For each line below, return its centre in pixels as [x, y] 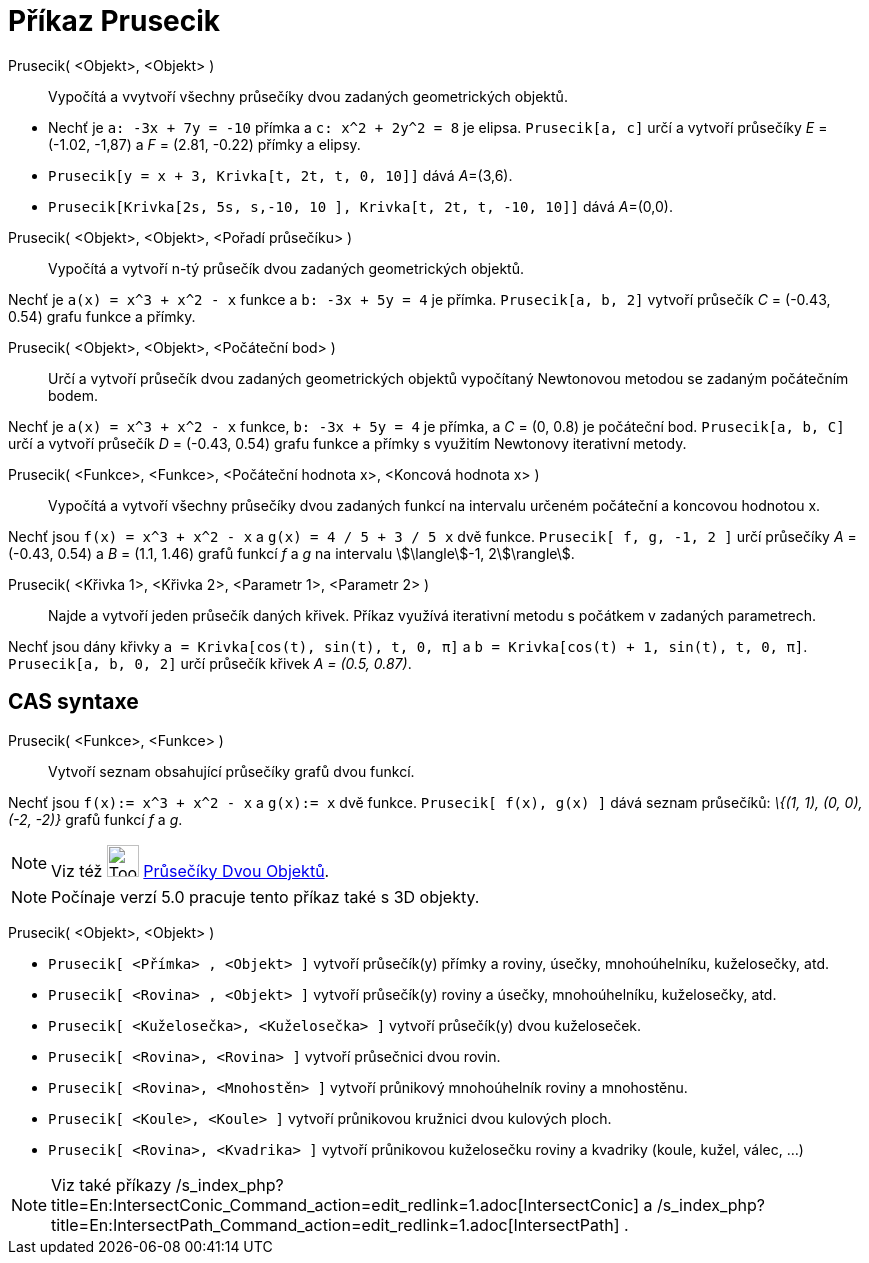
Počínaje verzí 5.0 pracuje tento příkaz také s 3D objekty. [265, 896]
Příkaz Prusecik [114, 21]
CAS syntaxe [73, 702]
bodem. [73, 395]
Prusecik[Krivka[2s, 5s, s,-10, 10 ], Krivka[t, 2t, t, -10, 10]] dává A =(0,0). [360, 206]
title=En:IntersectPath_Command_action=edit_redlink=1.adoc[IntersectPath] [335, 1224]
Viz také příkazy [111, 1184]
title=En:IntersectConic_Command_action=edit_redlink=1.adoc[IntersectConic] [345, 1204]
